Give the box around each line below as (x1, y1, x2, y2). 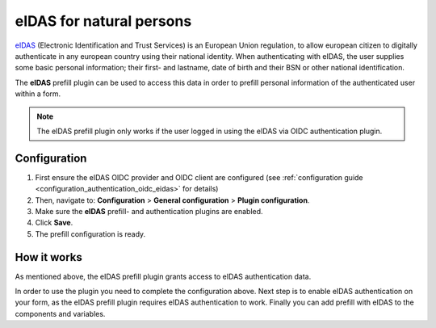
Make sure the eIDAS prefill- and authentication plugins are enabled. (35, 206, 263, 216)
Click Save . (35, 218, 73, 228)
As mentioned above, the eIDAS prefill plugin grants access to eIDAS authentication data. (15, 271, 312, 281)
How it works (15, 250, 82, 264)
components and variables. (15, 309, 106, 318)
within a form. (15, 89, 61, 99)
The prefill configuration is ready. (35, 229, 146, 238)
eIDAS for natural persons (15, 12, 192, 30)
